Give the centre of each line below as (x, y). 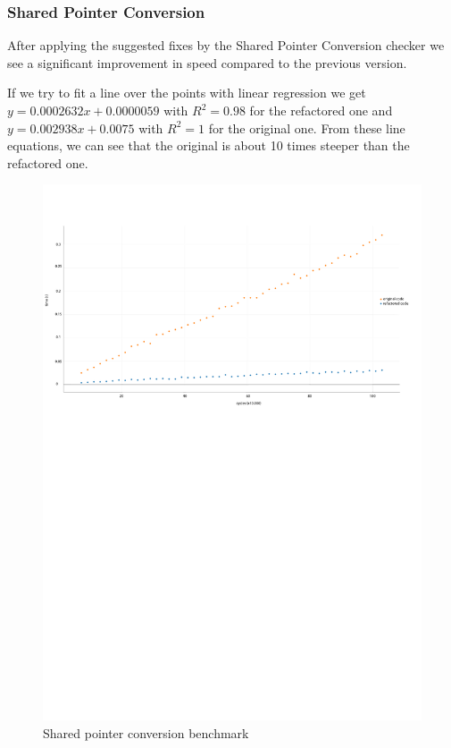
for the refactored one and (321, 110)
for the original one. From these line (307, 127)
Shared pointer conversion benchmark (146, 733)
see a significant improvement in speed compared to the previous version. (207, 62)
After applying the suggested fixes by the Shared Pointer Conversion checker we (226, 45)
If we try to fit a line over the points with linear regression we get (187, 93)
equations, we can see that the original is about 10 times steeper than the (209, 145)
